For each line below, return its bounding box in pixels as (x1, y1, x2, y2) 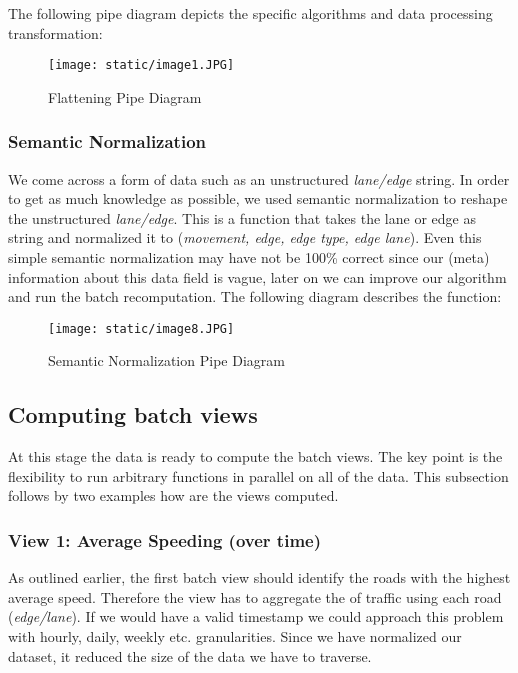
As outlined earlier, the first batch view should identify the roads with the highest (8, 567, 511, 588)
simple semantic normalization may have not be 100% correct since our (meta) (8, 247, 490, 268)
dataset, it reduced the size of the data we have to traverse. (8, 645, 372, 666)
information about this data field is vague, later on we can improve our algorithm (8, 266, 507, 287)
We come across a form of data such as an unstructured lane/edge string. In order (8, 168, 510, 189)
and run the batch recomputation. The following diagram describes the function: (8, 286, 502, 307)
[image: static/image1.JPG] (48, 58, 235, 73)
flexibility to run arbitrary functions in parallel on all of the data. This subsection (8, 465, 509, 486)
